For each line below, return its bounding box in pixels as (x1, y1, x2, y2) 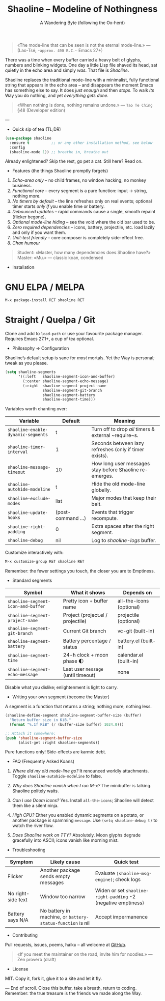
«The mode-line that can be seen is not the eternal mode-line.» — (17, 42, 151, 48)
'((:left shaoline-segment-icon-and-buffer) (18, 374, 115, 379)
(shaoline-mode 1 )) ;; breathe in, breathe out (9, 149, 109, 154)
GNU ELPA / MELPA (5, 282, 85, 293)
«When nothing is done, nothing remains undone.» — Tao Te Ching (17, 102, 153, 108)
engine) (95, 877, 113, 883)
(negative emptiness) (95, 899, 144, 906)
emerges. (91, 473, 113, 480)
